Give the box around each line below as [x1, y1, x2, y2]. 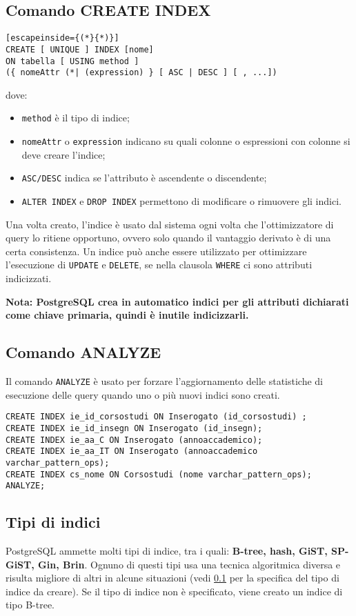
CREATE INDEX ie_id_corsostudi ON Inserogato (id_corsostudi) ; [6, 412, 307, 422]
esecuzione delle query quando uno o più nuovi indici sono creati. [6, 387, 280, 401]
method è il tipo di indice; [21, 110, 130, 125]
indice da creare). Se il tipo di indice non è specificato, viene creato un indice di [6, 584, 343, 598]
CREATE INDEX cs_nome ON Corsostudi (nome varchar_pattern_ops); [6, 469, 312, 479]
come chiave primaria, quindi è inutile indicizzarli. [6, 308, 249, 322]
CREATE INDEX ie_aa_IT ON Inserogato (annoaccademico [6, 446, 258, 457]
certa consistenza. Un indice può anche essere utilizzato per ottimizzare [6, 244, 307, 258]
